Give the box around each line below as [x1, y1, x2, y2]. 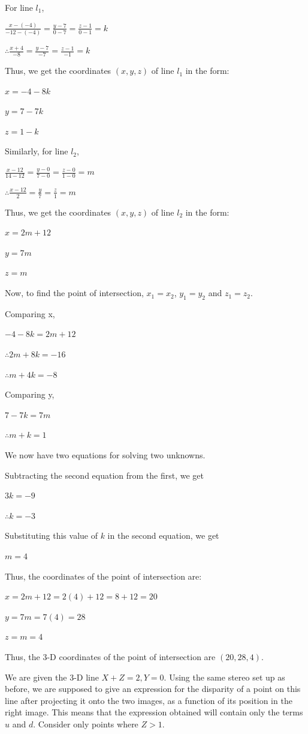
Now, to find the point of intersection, [5, 287, 144, 299]
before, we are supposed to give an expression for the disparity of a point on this [5, 682, 301, 695]
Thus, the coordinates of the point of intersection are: [5, 569, 202, 582]
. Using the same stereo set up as [164, 670, 285, 683]
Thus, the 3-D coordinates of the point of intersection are [5, 650, 216, 663]
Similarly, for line [5, 145, 68, 157]
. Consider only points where [33, 717, 138, 730]
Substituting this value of [5, 529, 98, 542]
